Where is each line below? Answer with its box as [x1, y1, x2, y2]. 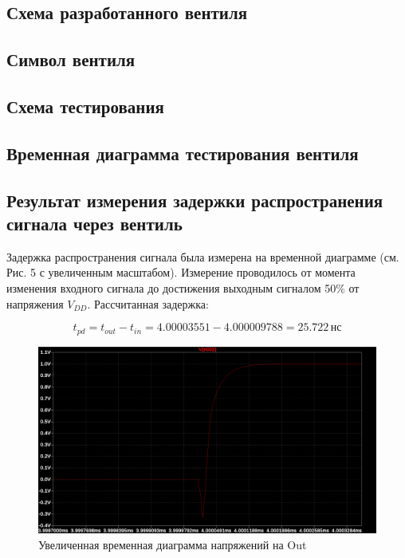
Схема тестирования [6, 93, 164, 118]
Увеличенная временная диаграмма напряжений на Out [38, 536, 307, 552]
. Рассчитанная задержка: [87, 295, 209, 312]
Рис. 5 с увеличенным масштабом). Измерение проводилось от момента [6, 264, 356, 281]
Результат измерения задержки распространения [6, 187, 383, 212]
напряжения [6, 295, 64, 312]
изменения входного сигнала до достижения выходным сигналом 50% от [6, 279, 360, 296]
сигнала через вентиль [6, 210, 183, 235]
